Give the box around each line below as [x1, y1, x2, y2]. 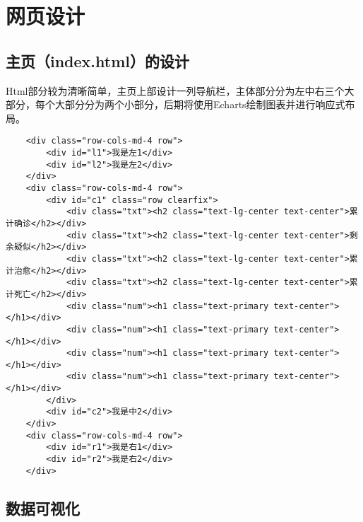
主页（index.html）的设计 [6, 50, 189, 71]
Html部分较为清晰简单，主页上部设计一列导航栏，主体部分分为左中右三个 [6, 83, 345, 98]
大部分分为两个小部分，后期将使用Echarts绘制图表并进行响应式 [54, 97, 345, 112]
